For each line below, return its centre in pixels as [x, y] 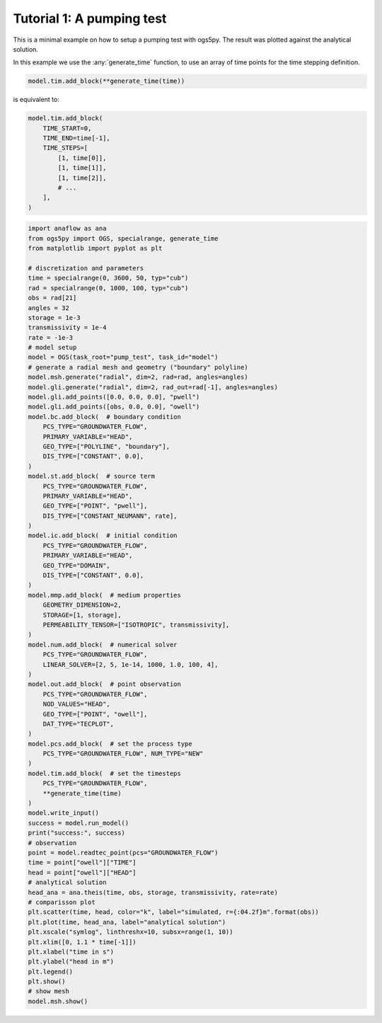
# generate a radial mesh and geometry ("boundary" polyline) [138, 367]
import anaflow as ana [67, 229]
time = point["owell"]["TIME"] [82, 863]
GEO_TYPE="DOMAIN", [77, 565]
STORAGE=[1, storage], [82, 615]
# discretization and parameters [86, 268]
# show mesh [49, 991]
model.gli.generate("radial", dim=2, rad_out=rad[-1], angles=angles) [153, 387]
